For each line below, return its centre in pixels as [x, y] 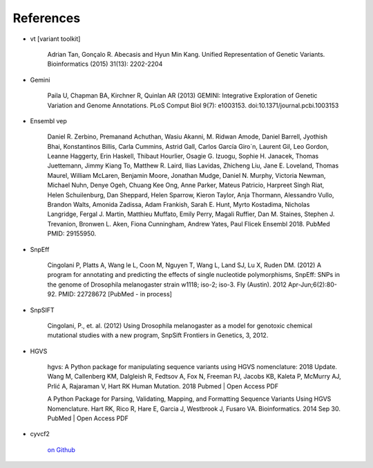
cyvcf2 [40, 434]
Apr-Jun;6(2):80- [313, 285]
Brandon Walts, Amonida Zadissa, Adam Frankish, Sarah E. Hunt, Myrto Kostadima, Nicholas [179, 205]
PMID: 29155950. [72, 234]
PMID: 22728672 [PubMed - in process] [115, 294]
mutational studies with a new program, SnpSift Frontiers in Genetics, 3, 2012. [158, 335]
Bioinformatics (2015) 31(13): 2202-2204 [105, 64]
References [47, 18]
